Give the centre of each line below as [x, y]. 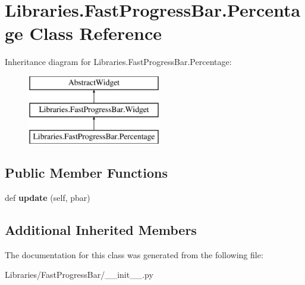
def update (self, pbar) [48, 198]
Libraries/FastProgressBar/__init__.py [79, 275]
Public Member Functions [86, 173]
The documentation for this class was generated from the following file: [134, 254]
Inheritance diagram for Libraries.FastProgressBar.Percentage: [118, 62]
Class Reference [96, 33]
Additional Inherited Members [101, 230]
